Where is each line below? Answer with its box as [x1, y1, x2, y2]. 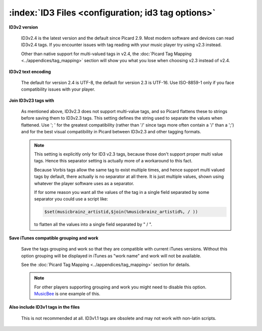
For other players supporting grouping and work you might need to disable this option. [34, 284, 207, 290]
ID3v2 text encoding [9, 68, 51, 75]
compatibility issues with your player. [21, 86, 96, 92]
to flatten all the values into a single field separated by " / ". [34, 221, 152, 227]
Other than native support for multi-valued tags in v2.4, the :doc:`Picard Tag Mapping [21, 51, 192, 57]
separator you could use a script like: [34, 196, 109, 202]
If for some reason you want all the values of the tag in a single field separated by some [34, 189, 210, 195]
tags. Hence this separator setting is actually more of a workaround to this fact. [34, 158, 193, 164]
